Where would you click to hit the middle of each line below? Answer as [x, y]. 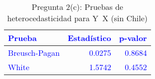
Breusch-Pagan [34, 53]
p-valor [133, 38]
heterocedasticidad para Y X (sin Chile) [77, 18]
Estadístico [89, 38]
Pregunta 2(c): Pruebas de [77, 7]
